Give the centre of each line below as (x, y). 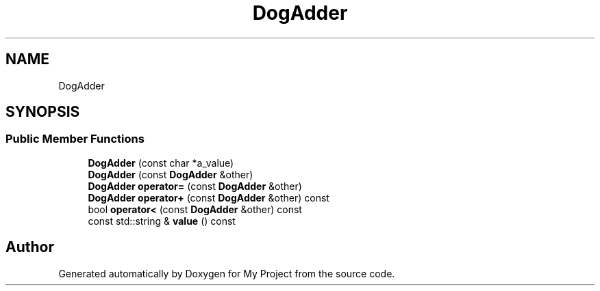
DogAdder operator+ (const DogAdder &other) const (209, 197)
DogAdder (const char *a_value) (161, 163)
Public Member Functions (75, 139)
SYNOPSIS (43, 112)
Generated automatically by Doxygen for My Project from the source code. (227, 273)
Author (30, 247)
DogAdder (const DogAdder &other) (171, 174)
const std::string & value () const (162, 221)
